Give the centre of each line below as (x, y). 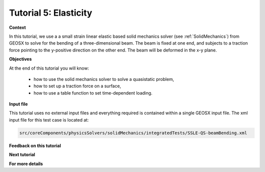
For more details (26, 164)
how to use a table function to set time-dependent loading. (93, 93)
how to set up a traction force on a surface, (77, 86)
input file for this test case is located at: (49, 120)
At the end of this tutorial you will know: (49, 68)
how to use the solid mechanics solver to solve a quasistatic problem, (104, 79)
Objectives (20, 59)
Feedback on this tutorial (35, 146)
